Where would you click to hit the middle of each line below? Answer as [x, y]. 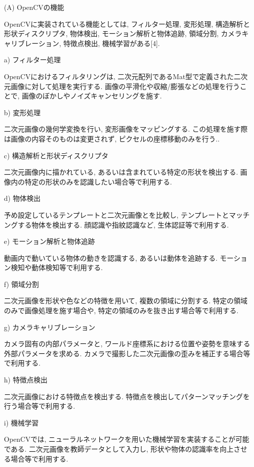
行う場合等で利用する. [40, 406]
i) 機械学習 [21, 422]
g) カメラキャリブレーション [50, 327]
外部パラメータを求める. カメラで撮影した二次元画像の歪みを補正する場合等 [127, 353]
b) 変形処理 [22, 112]
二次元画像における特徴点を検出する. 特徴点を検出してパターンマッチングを [127, 396]
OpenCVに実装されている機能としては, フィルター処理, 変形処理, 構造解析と [127, 23]
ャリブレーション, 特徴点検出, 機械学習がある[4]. [82, 43]
